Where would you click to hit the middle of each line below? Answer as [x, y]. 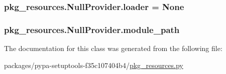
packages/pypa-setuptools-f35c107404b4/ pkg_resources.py [94, 65]
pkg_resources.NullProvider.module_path [92, 29]
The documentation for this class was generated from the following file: [113, 48]
